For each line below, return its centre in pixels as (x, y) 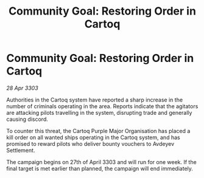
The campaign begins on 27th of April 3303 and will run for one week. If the (101, 162)
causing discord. (27, 119)
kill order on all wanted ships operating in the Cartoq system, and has (93, 137)
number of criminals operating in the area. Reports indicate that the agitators (102, 106)
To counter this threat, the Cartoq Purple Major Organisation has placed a (98, 131)
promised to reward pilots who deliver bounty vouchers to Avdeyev (90, 143)
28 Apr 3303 (22, 88)
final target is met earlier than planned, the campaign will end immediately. (100, 168)
